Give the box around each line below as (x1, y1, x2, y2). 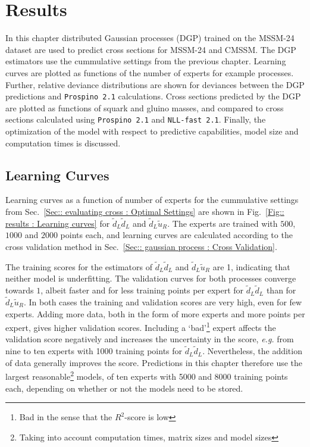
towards (5, 284, 34, 296)
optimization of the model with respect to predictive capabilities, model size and (5, 125, 299, 137)
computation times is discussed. (5, 136, 121, 149)
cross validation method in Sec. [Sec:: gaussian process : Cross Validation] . (5, 240, 277, 252)
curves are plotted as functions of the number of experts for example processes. (5, 66, 294, 79)
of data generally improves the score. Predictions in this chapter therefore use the (5, 356, 302, 368)
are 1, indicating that (212, 260, 290, 273)
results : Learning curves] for (5, 217, 110, 229)
